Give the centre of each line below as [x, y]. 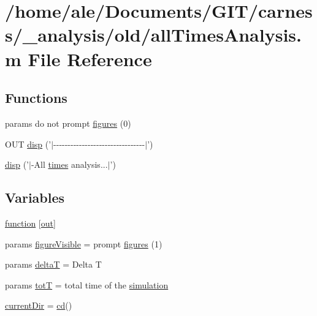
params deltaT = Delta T [53, 264]
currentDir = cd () [39, 305]
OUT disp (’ [28, 144]
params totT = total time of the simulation [87, 284]
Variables [35, 197]
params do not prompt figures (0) [68, 123]
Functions [36, 98]
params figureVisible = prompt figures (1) [84, 243]
